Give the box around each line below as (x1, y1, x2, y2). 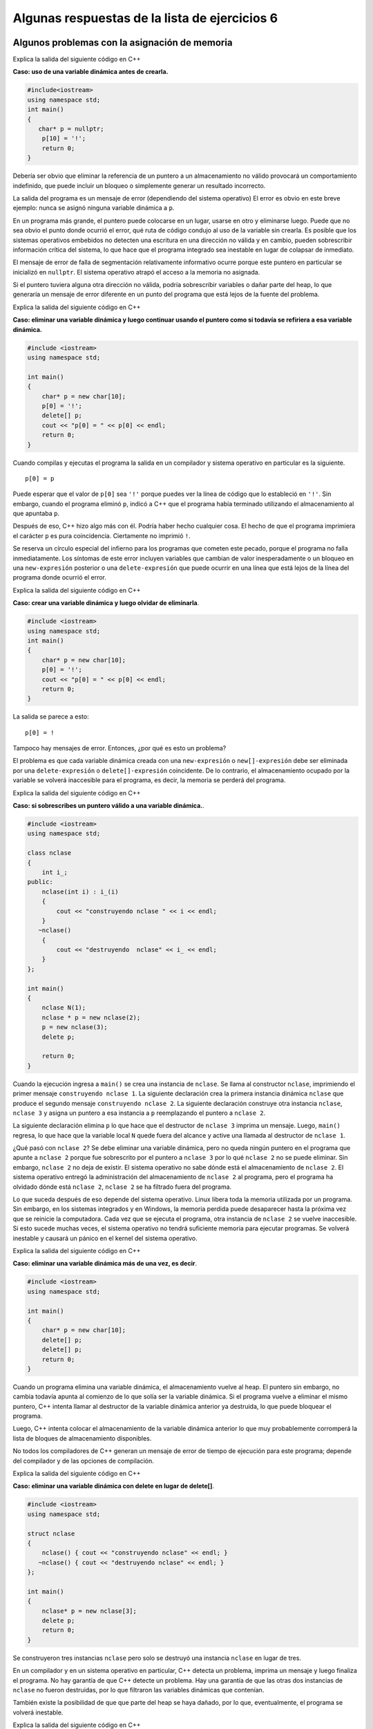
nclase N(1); (41, 1004, 86, 1012)
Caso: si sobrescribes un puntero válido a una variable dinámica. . (12, 802, 204, 810)
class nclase (27, 849, 72, 857)
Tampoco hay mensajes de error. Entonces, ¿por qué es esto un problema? (12, 744, 227, 752)
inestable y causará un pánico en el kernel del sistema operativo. (12, 1234, 198, 1242)
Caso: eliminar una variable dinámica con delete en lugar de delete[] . (12, 1482, 214, 1490)
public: (27, 878, 53, 886)
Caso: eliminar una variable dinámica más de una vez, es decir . (12, 1259, 197, 1268)
